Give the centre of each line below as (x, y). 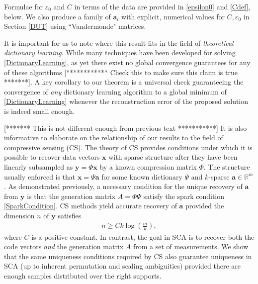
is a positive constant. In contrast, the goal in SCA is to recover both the (143, 237)
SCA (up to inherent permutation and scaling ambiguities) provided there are (122, 266)
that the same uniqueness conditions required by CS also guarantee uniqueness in (128, 256)
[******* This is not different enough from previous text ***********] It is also (126, 128)
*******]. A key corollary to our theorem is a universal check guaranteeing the (124, 82)
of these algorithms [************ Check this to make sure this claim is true (121, 72)
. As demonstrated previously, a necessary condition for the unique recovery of (123, 186)
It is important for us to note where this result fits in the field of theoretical (119, 43)
